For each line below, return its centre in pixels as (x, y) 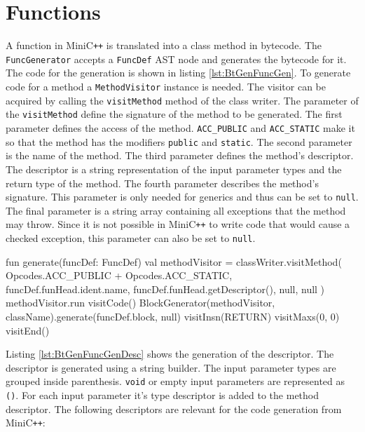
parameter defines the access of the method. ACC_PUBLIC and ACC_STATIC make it (180, 128)
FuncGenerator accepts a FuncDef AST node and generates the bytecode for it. (176, 59)
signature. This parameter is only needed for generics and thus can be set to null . (182, 197)
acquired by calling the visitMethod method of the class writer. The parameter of (182, 100)
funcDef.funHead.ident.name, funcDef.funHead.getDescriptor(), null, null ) (165, 289)
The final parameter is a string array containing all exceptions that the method (176, 210)
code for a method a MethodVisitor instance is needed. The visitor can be (166, 87)
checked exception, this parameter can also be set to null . (131, 238)
